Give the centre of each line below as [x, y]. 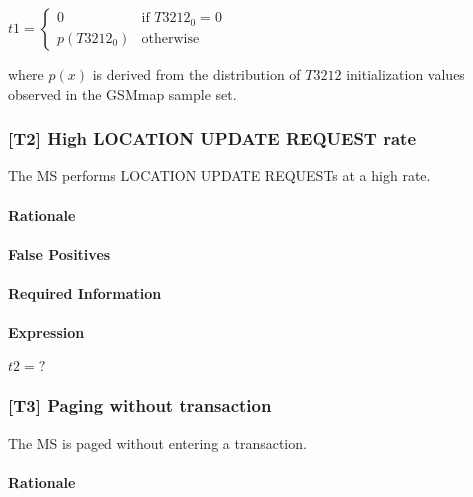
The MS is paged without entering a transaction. [157, 442]
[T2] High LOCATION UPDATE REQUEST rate [212, 138]
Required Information [85, 292]
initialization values [405, 74]
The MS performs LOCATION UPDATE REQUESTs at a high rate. [219, 175]
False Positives [59, 253]
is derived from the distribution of [196, 74]
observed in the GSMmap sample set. [122, 93]
